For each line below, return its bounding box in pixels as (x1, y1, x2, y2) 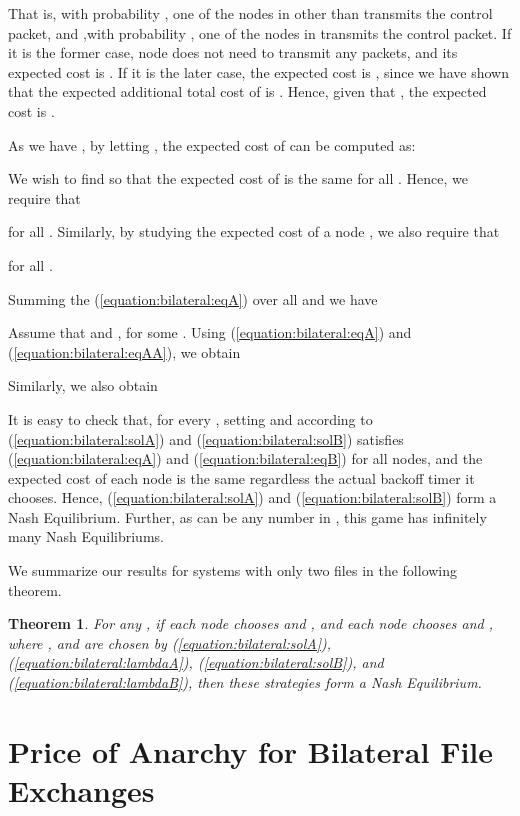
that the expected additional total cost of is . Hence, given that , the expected (8, 81, 487, 102)
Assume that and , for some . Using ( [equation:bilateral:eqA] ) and (8, 322, 412, 343)
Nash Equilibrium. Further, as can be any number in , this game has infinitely (8, 506, 487, 527)
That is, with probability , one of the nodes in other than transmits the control (8, 3, 493, 23)
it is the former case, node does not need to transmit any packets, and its (8, 42, 458, 63)
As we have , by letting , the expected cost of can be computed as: (8, 134, 416, 155)
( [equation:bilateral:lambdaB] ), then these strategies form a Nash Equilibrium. (8, 672, 482, 693)
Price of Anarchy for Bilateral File (8, 730, 494, 771)
